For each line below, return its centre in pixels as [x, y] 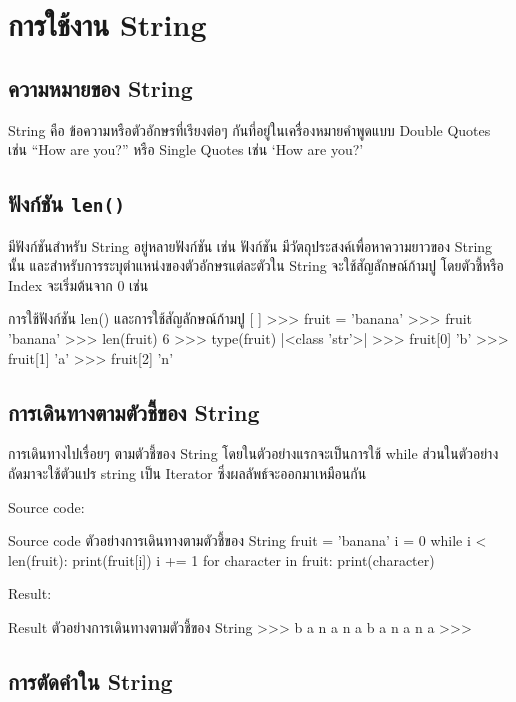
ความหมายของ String [100, 87]
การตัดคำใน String [90, 680]
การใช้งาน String [107, 24]
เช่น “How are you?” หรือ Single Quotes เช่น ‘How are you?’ [186, 149]
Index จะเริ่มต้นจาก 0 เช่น [78, 284]
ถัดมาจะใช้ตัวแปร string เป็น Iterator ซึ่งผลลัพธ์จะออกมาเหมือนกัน [187, 472]
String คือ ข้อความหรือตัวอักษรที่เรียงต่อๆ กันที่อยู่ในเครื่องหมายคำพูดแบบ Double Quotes [249, 129]
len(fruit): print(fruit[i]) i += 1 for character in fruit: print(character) [221, 559]
